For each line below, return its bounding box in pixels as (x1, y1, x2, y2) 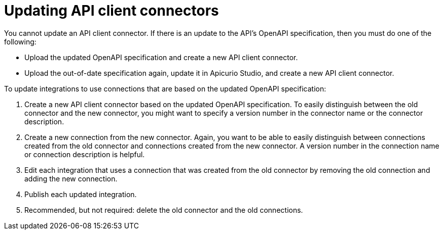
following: (4, 37, 36, 46)
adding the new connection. (24, 174, 118, 183)
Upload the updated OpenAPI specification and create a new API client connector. (24, 53, 298, 62)
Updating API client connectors (4, 2, 219, 19)
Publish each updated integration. (24, 190, 137, 199)
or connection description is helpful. (24, 150, 145, 159)
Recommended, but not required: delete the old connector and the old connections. (24, 205, 303, 214)
